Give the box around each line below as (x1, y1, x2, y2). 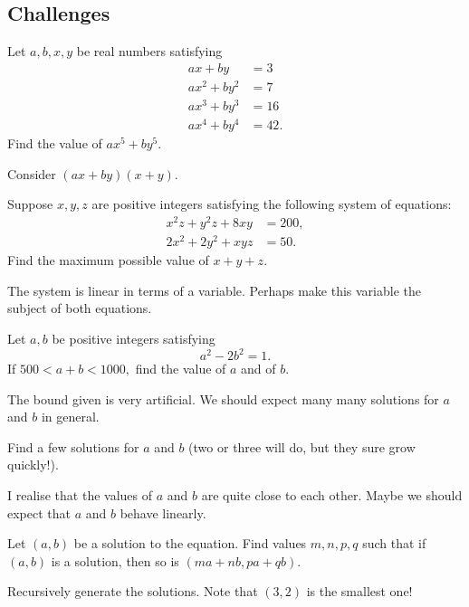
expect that (7, 503, 71, 522)
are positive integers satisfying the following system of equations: (91, 194, 452, 213)
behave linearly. (120, 503, 206, 522)
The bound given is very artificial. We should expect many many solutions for (7, 389, 439, 408)
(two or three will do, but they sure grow (188, 437, 416, 456)
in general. (41, 407, 100, 426)
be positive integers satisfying (52, 328, 215, 347)
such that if (362, 534, 426, 553)
